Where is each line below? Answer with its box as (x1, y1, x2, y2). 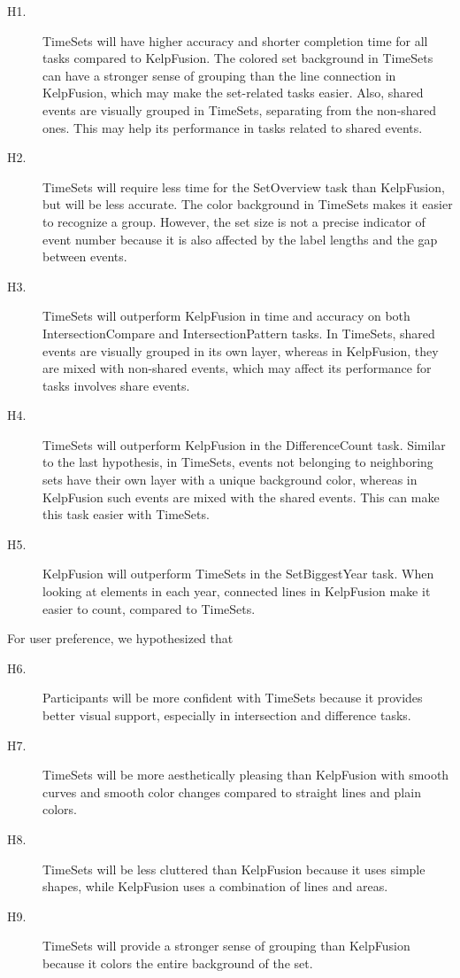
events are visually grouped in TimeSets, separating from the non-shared (42, 100, 437, 119)
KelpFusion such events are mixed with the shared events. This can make (42, 487, 440, 506)
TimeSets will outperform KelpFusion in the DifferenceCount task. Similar (42, 435, 446, 454)
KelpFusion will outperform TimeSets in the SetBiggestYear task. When (42, 564, 434, 583)
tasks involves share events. (42, 376, 190, 394)
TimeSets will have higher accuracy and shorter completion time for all (42, 31, 428, 50)
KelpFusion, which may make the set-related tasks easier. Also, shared (42, 83, 424, 102)
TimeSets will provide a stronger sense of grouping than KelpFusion (42, 936, 410, 955)
